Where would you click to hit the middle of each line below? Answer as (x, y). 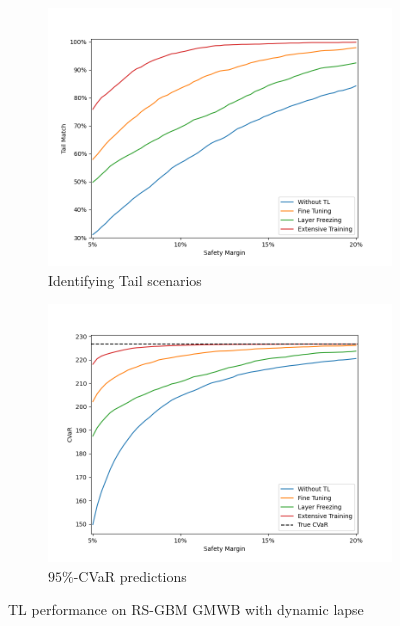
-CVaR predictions (130, 575)
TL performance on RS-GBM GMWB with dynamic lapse (186, 609)
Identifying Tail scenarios (125, 279)
